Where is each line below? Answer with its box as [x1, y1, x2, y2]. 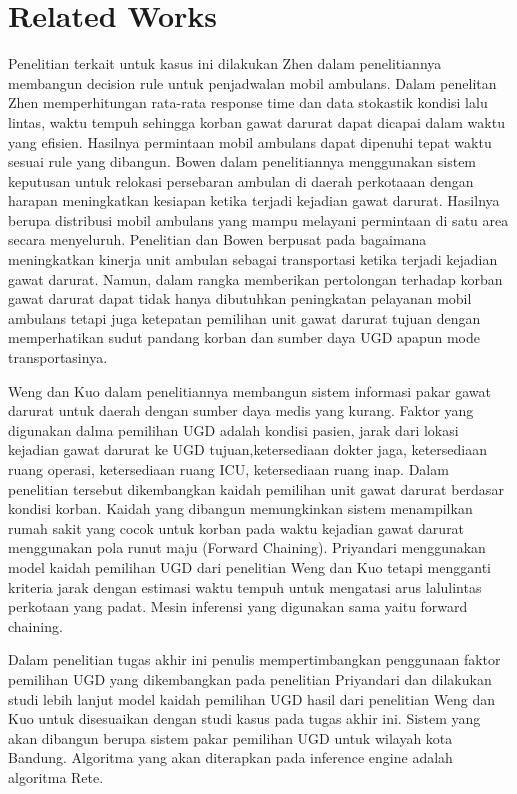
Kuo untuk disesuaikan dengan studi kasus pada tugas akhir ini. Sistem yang [8, 708, 481, 729]
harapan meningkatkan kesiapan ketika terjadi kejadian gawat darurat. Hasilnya [8, 190, 500, 211]
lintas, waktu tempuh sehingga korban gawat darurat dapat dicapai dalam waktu [8, 111, 505, 132]
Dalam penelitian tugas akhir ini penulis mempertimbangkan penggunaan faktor [8, 649, 501, 670]
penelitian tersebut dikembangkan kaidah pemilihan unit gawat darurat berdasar [8, 478, 504, 499]
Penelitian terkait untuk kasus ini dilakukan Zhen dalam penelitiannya [8, 53, 442, 74]
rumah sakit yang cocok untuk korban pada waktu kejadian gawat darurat [8, 517, 465, 538]
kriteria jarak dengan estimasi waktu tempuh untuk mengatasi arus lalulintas [8, 576, 482, 597]
